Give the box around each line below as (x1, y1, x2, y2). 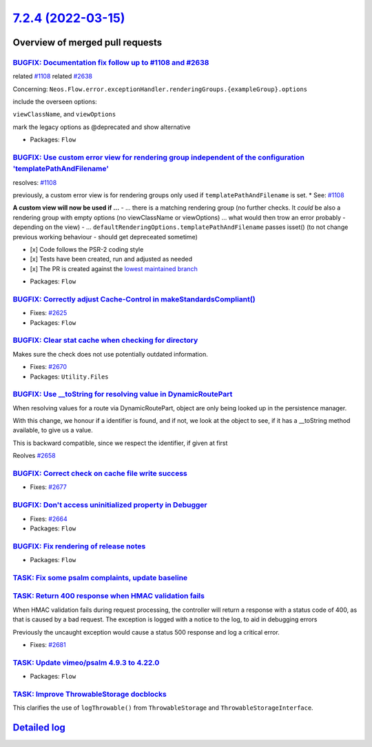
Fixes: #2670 (30, 363, 68, 371)
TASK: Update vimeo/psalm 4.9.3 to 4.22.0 (12, 657, 160, 667)
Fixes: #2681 (30, 640, 66, 648)
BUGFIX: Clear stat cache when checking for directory (12, 335, 198, 345)
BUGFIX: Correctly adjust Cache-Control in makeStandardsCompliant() (12, 294, 256, 303)
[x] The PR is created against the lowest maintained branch (30, 264, 198, 272)
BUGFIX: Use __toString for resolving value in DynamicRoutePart (12, 390, 233, 399)
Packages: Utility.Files (30, 372, 110, 381)
